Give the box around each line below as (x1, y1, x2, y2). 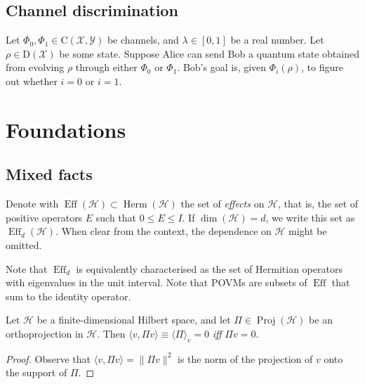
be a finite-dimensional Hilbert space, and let (36, 312, 231, 327)
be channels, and (107, 32, 179, 47)
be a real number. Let (230, 32, 324, 47)
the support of (6, 365, 67, 380)
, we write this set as (265, 210, 355, 224)
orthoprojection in (6, 326, 84, 340)
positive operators (6, 210, 83, 224)
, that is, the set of (278, 196, 359, 211)
